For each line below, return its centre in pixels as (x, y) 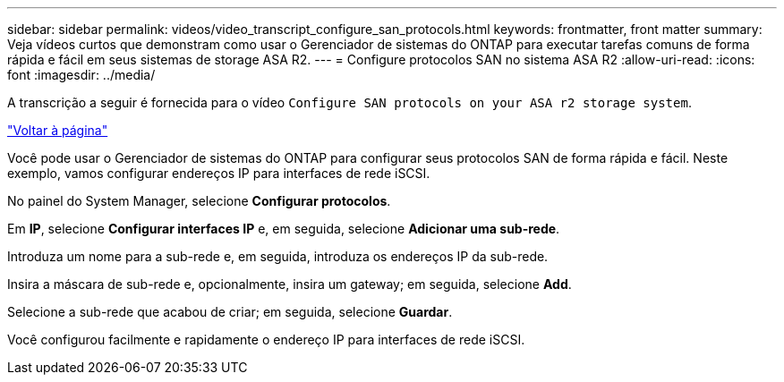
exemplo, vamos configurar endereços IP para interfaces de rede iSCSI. (219, 173)
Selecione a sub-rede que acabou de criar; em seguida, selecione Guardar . (230, 312)
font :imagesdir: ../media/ (81, 75)
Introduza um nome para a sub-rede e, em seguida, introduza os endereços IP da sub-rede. (278, 256)
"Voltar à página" (58, 130)
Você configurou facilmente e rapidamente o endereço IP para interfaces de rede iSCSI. (266, 340)
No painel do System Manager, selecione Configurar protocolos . (199, 201)
